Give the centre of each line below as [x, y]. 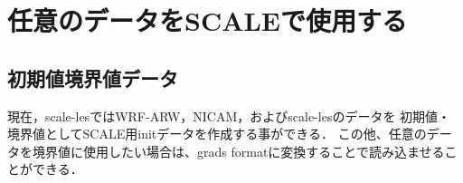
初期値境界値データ [93, 77]
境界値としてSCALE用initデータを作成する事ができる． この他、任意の [217, 134]
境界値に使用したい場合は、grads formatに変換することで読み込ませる [238, 151]
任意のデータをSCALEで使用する [208, 20]
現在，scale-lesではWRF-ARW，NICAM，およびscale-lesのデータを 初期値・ [229, 116]
